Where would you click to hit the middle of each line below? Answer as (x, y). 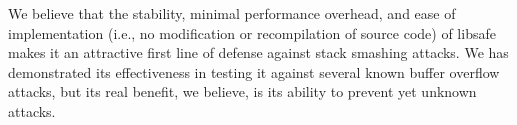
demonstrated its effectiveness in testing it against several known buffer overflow (254, 71)
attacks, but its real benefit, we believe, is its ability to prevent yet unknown (242, 91)
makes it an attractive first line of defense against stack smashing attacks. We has (258, 52)
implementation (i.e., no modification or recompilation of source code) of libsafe (252, 32)
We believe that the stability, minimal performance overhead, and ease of (232, 13)
